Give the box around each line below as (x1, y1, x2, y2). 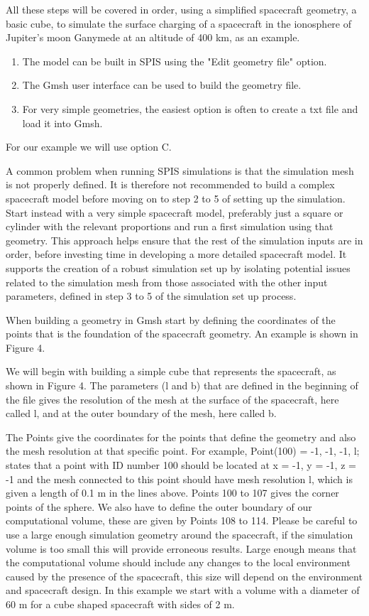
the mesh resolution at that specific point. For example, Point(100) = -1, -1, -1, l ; (6, 443, 360, 458)
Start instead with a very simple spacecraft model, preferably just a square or (6, 205, 343, 220)
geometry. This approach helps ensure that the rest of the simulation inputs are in (6, 232, 363, 247)
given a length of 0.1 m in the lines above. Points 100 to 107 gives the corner (6, 485, 339, 500)
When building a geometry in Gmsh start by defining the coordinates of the (6, 312, 336, 327)
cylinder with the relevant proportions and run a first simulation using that (6, 219, 334, 234)
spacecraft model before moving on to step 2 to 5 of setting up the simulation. (6, 190, 346, 205)
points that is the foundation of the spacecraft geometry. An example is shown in (6, 326, 358, 341)
